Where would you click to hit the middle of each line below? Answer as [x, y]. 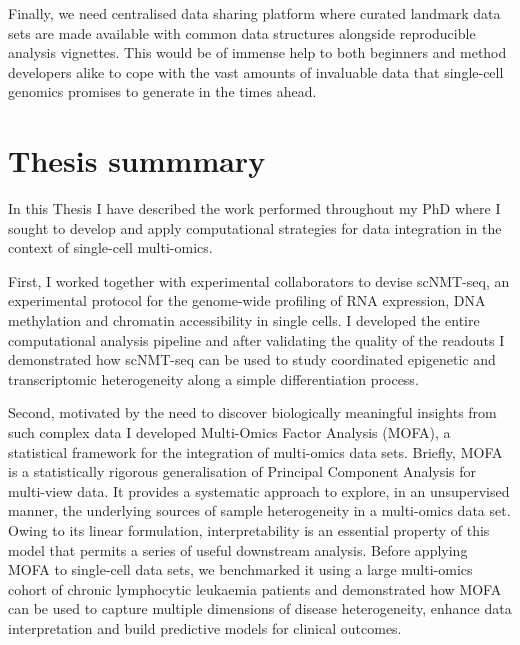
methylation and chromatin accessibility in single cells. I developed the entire [244, 320]
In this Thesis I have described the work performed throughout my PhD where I [254, 208]
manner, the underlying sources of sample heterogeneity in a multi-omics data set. [259, 510]
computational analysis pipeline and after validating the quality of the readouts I [256, 339]
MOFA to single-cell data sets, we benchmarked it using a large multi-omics [240, 569]
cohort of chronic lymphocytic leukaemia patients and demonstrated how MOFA [255, 588]
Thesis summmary [137, 160]
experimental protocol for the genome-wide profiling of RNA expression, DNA [247, 300]
